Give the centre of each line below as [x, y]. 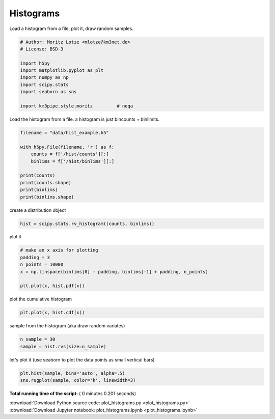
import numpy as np [44, 77]
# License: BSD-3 [42, 49]
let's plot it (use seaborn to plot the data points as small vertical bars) [82, 359]
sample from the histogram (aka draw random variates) [67, 326]
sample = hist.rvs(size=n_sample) [63, 346]
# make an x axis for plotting [59, 250]
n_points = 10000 [42, 264]
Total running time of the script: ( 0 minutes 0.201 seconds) [73, 394]
